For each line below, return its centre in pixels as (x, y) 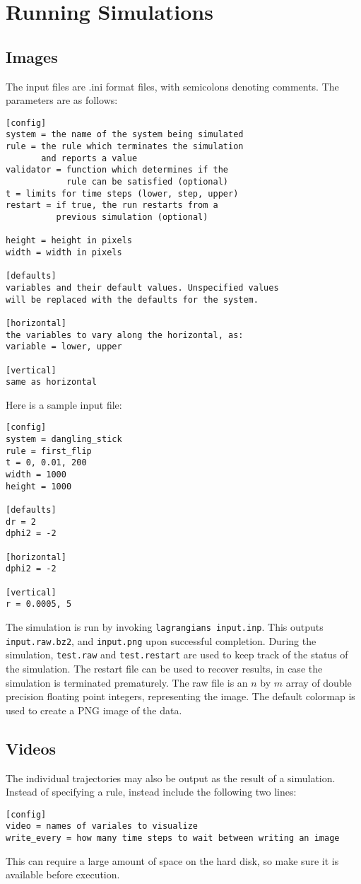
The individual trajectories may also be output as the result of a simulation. (171, 778)
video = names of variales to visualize (102, 826)
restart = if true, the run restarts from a (112, 205)
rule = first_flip (49, 451)
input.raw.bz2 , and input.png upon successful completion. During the (161, 640)
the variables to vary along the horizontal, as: (125, 335)
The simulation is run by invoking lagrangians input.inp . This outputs (165, 626)
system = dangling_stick (64, 440)
